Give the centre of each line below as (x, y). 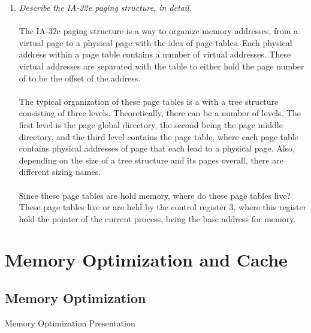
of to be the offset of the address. (80, 78)
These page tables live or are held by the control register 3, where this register (163, 207)
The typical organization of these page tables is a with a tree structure (149, 101)
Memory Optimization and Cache (146, 260)
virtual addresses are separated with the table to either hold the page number (161, 66)
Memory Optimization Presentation (70, 323)
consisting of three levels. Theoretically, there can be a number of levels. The (160, 113)
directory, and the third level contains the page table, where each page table (158, 136)
